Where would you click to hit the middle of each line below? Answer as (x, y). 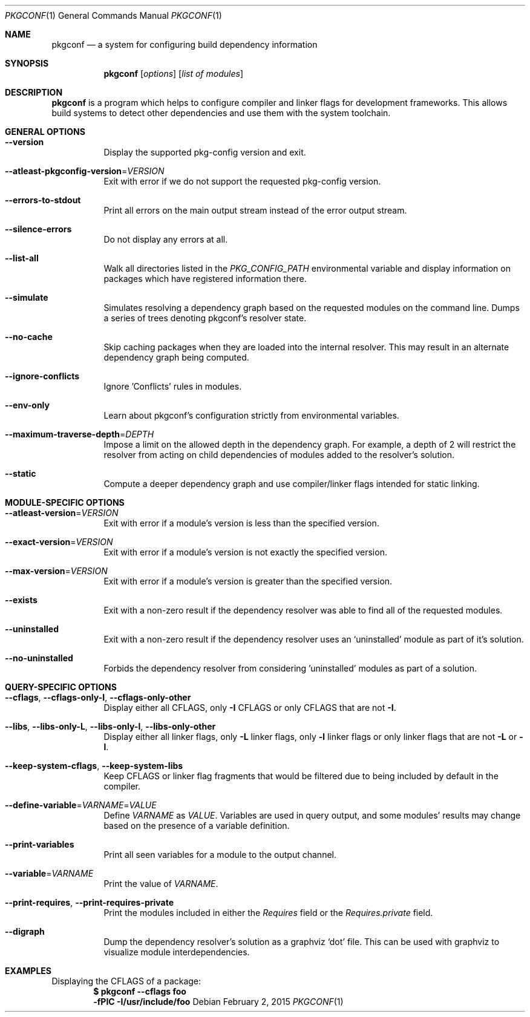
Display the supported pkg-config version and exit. (205, 152)
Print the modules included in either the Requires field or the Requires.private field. (268, 913)
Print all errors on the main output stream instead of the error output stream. (255, 210)
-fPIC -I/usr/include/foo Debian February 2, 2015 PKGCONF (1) (218, 1002)
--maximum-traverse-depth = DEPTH (80, 434)
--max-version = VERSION (56, 571)
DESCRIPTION (34, 92)
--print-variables (40, 844)
